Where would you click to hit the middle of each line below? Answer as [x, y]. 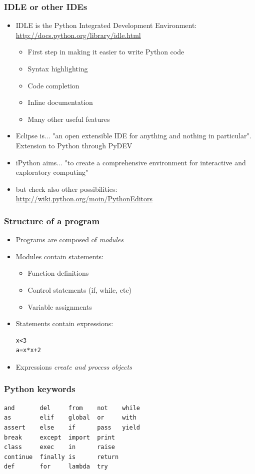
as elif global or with [70, 418]
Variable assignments [60, 306]
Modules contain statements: [60, 256]
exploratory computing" [52, 172]
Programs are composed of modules [70, 239]
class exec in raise [59, 447]
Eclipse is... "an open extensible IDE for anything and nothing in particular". [133, 136]
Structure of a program [52, 221]
